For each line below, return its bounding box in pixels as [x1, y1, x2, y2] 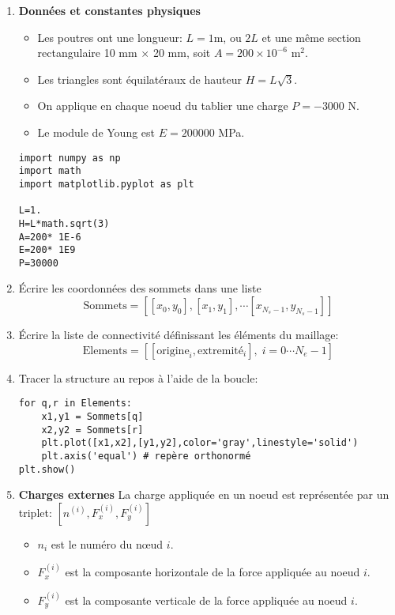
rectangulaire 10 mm [37, 44, 137, 61]
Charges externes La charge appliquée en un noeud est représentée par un [18, 486, 389, 503]
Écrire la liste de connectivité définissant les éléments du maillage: [18, 326, 339, 343]
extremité [197, 345, 243, 357]
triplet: [18, 504, 52, 520]
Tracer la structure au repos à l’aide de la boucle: [18, 369, 258, 386]
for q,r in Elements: [18, 398, 132, 409]
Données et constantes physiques [18, 2, 201, 18]
